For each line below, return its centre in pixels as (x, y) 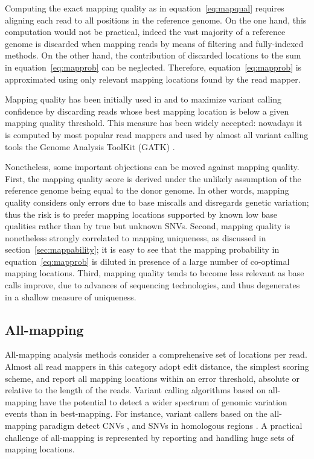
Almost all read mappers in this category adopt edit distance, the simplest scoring (157, 366)
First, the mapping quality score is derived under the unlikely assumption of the (153, 178)
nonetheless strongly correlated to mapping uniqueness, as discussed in (136, 237)
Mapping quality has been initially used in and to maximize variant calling (143, 99)
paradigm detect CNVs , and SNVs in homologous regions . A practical (171, 426)
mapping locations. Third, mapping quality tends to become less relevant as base (155, 273)
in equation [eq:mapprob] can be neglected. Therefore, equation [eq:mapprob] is (153, 67)
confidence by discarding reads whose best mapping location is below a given (147, 111)
